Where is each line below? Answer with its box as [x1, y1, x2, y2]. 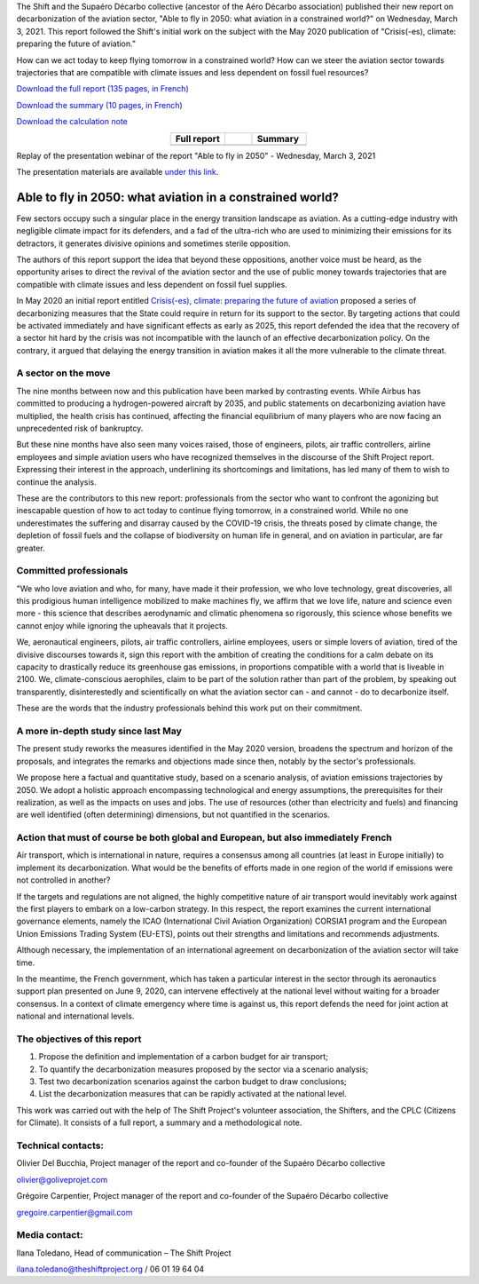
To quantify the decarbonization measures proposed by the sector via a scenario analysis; [38, 1064, 368, 1074]
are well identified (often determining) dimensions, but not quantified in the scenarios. [16, 809, 330, 820]
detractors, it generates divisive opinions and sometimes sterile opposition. [16, 238, 292, 249]
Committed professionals [16, 565, 129, 577]
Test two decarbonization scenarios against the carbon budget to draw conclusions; [38, 1076, 348, 1087]
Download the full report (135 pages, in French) [16, 83, 190, 94]
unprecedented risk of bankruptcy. [16, 423, 144, 434]
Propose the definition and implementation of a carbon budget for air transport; [38, 1051, 328, 1062]
